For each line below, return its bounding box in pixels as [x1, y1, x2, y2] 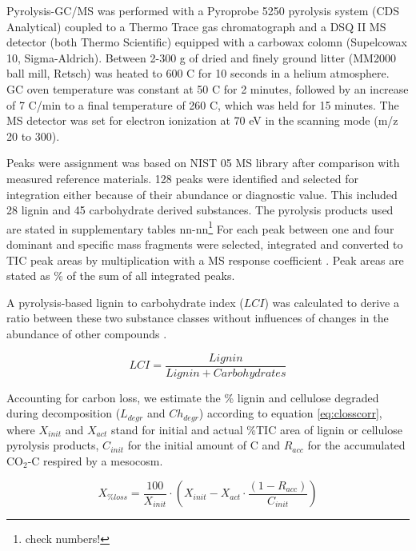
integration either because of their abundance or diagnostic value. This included [6, 186, 398, 202]
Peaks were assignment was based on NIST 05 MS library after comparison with [6, 154, 400, 171]
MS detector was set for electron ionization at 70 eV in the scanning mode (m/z [6, 112, 398, 129]
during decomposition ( [6, 405, 121, 421]
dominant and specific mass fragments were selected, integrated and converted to [6, 235, 403, 252]
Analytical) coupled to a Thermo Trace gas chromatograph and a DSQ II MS [6, 18, 386, 34]
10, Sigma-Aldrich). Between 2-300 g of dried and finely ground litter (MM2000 [6, 49, 396, 66]
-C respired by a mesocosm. [27, 452, 163, 469]
